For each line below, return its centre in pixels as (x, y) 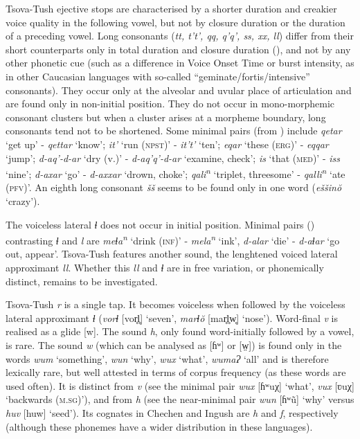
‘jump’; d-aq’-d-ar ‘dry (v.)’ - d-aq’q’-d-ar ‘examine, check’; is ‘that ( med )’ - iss (173, 158)
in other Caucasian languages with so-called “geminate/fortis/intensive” (158, 76)
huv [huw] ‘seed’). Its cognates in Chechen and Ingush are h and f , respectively (172, 412)
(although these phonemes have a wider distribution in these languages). (159, 426)
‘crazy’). (23, 200)
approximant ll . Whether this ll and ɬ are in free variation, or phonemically (165, 267)
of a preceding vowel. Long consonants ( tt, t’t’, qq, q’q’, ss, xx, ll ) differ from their (180, 36)
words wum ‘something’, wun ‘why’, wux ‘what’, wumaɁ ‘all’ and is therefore (167, 358)
